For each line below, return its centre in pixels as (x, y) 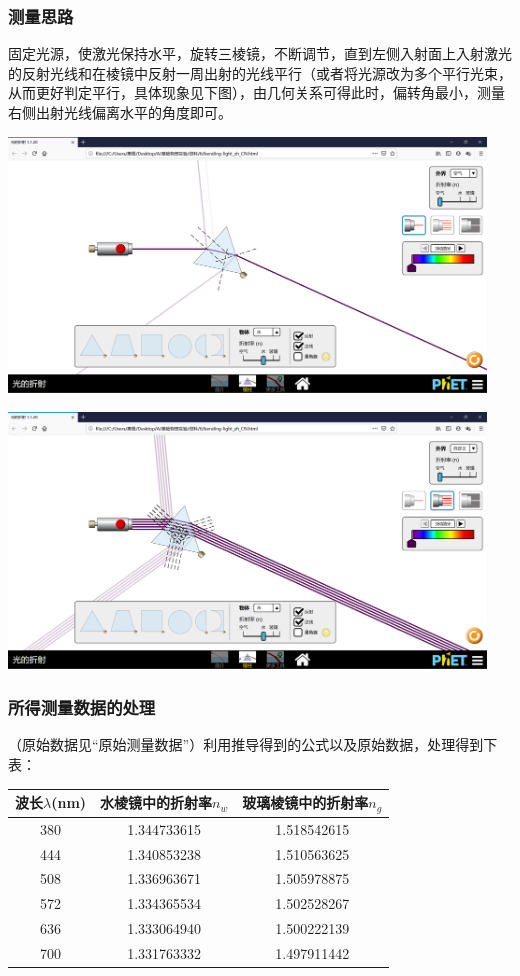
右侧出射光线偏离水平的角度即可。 (120, 112)
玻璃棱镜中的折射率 (305, 802)
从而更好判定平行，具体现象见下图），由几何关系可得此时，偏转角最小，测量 (256, 92)
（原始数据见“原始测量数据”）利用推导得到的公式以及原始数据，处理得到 (246, 744)
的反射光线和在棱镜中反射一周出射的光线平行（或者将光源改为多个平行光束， (260, 72)
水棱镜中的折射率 (156, 802)
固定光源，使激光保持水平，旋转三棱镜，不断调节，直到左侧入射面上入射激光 (260, 53)
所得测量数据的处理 (82, 707)
